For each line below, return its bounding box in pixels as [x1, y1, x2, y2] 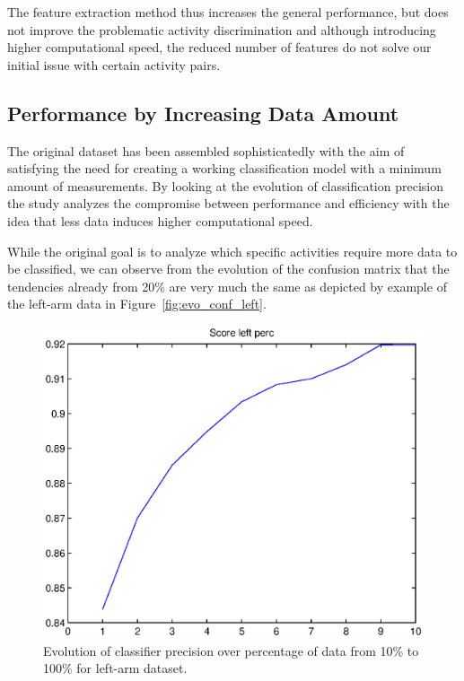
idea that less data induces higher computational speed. [7, 211, 313, 230]
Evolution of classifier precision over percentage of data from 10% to [43, 641, 419, 659]
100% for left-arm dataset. [43, 659, 188, 677]
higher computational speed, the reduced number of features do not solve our [7, 38, 432, 57]
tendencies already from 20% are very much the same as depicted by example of [7, 276, 447, 295]
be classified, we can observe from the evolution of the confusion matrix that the [7, 259, 450, 278]
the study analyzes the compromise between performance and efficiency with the [7, 194, 450, 213]
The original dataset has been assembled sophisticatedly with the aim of [7, 141, 405, 160]
